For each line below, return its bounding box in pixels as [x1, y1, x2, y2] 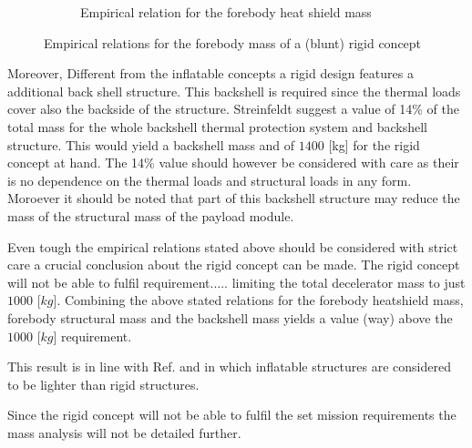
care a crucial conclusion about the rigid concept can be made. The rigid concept [7, 255, 460, 274]
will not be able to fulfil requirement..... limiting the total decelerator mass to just [7, 272, 466, 291]
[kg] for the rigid [328, 135, 420, 154]
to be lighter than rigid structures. [7, 374, 200, 393]
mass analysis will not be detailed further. [7, 423, 241, 442]
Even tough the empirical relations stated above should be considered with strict [7, 237, 458, 256]
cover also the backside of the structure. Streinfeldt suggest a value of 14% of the [7, 99, 459, 118]
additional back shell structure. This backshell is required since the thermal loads [7, 81, 461, 100]
